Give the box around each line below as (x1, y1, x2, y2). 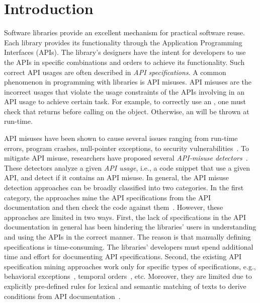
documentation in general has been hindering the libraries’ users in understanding (4, 221, 256, 232)
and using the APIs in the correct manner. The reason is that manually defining (4, 232, 251, 242)
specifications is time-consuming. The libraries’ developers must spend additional (4, 241, 253, 252)
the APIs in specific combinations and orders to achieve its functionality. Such (4, 56, 245, 67)
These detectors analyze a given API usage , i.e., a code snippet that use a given (4, 162, 250, 173)
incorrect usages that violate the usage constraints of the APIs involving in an (4, 86, 244, 97)
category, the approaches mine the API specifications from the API (4, 192, 211, 202)
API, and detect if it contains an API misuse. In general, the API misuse (4, 172, 229, 183)
